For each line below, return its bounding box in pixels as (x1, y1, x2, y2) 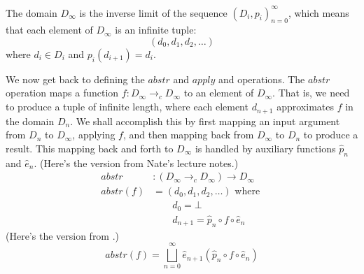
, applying (72, 127, 115, 142)
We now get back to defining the (6, 71, 145, 86)
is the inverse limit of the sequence (79, 5, 227, 20)
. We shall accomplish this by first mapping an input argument (70, 113, 340, 128)
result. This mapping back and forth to (6, 140, 174, 155)
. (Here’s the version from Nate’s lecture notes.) (34, 155, 239, 170)
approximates (276, 99, 334, 114)
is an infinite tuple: (115, 22, 197, 37)
